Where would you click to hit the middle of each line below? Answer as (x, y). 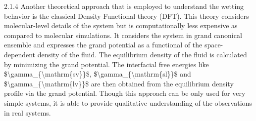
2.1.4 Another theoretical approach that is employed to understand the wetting (124, 6)
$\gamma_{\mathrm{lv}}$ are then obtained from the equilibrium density (119, 83)
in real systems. (27, 112)
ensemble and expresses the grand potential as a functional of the (103, 45)
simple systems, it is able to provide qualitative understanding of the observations (128, 102)
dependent (20, 54)
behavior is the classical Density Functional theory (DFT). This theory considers (127, 16)
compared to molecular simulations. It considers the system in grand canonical (123, 35)
